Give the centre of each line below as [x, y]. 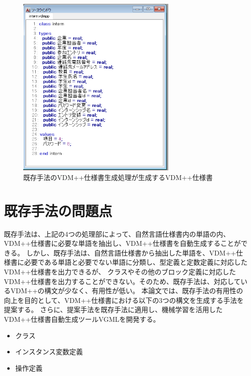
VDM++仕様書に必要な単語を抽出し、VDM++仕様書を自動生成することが [122, 243]
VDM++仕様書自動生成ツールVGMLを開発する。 [82, 319]
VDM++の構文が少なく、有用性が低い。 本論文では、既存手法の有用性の [127, 291]
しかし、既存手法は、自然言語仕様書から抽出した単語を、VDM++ [131, 252]
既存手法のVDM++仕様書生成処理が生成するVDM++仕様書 [118, 177]
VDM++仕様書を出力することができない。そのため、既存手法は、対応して [122, 281]
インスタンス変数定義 [49, 352]
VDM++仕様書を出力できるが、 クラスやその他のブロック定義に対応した [120, 272]
